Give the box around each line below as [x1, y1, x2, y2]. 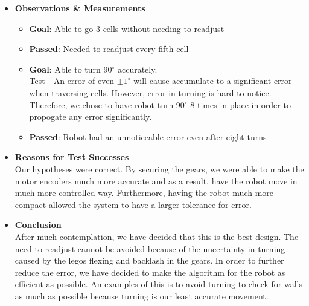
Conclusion [14, 218, 62, 231]
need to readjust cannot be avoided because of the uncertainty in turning [14, 242, 285, 255]
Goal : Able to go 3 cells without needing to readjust [29, 22, 225, 34]
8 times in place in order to [190, 98, 291, 111]
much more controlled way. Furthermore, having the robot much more [14, 186, 274, 199]
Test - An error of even [29, 74, 115, 87]
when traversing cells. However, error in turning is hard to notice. [29, 86, 272, 99]
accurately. [117, 62, 158, 75]
